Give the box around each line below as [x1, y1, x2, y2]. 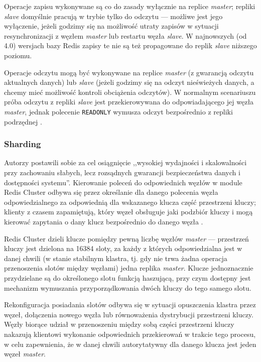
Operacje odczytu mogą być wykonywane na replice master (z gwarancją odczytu [4, 67, 254, 77]
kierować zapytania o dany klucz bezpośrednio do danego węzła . [4, 216, 203, 226]
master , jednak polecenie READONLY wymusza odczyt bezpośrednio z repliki [4, 106, 233, 116]
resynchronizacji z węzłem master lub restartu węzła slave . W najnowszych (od [4, 30, 247, 41]
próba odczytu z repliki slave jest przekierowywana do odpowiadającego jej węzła [4, 96, 254, 107]
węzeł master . [4, 348, 46, 359]
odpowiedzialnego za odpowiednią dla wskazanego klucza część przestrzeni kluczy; [4, 196, 256, 207]
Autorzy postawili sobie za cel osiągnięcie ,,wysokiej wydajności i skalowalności [4, 157, 247, 168]
